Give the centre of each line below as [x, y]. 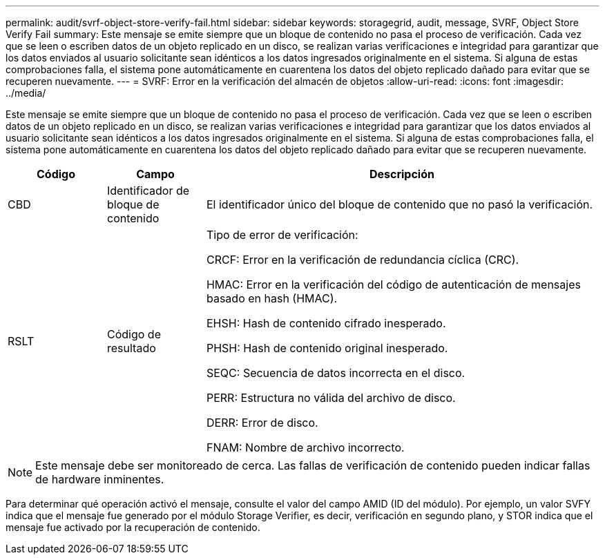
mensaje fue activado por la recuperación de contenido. [133, 527]
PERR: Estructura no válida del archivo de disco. [331, 398]
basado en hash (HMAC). [272, 298]
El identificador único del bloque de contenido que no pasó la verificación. [400, 204]
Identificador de [148, 191]
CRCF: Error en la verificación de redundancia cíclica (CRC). [363, 260]
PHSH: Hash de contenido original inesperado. [327, 348]
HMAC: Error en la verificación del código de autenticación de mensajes [393, 284]
